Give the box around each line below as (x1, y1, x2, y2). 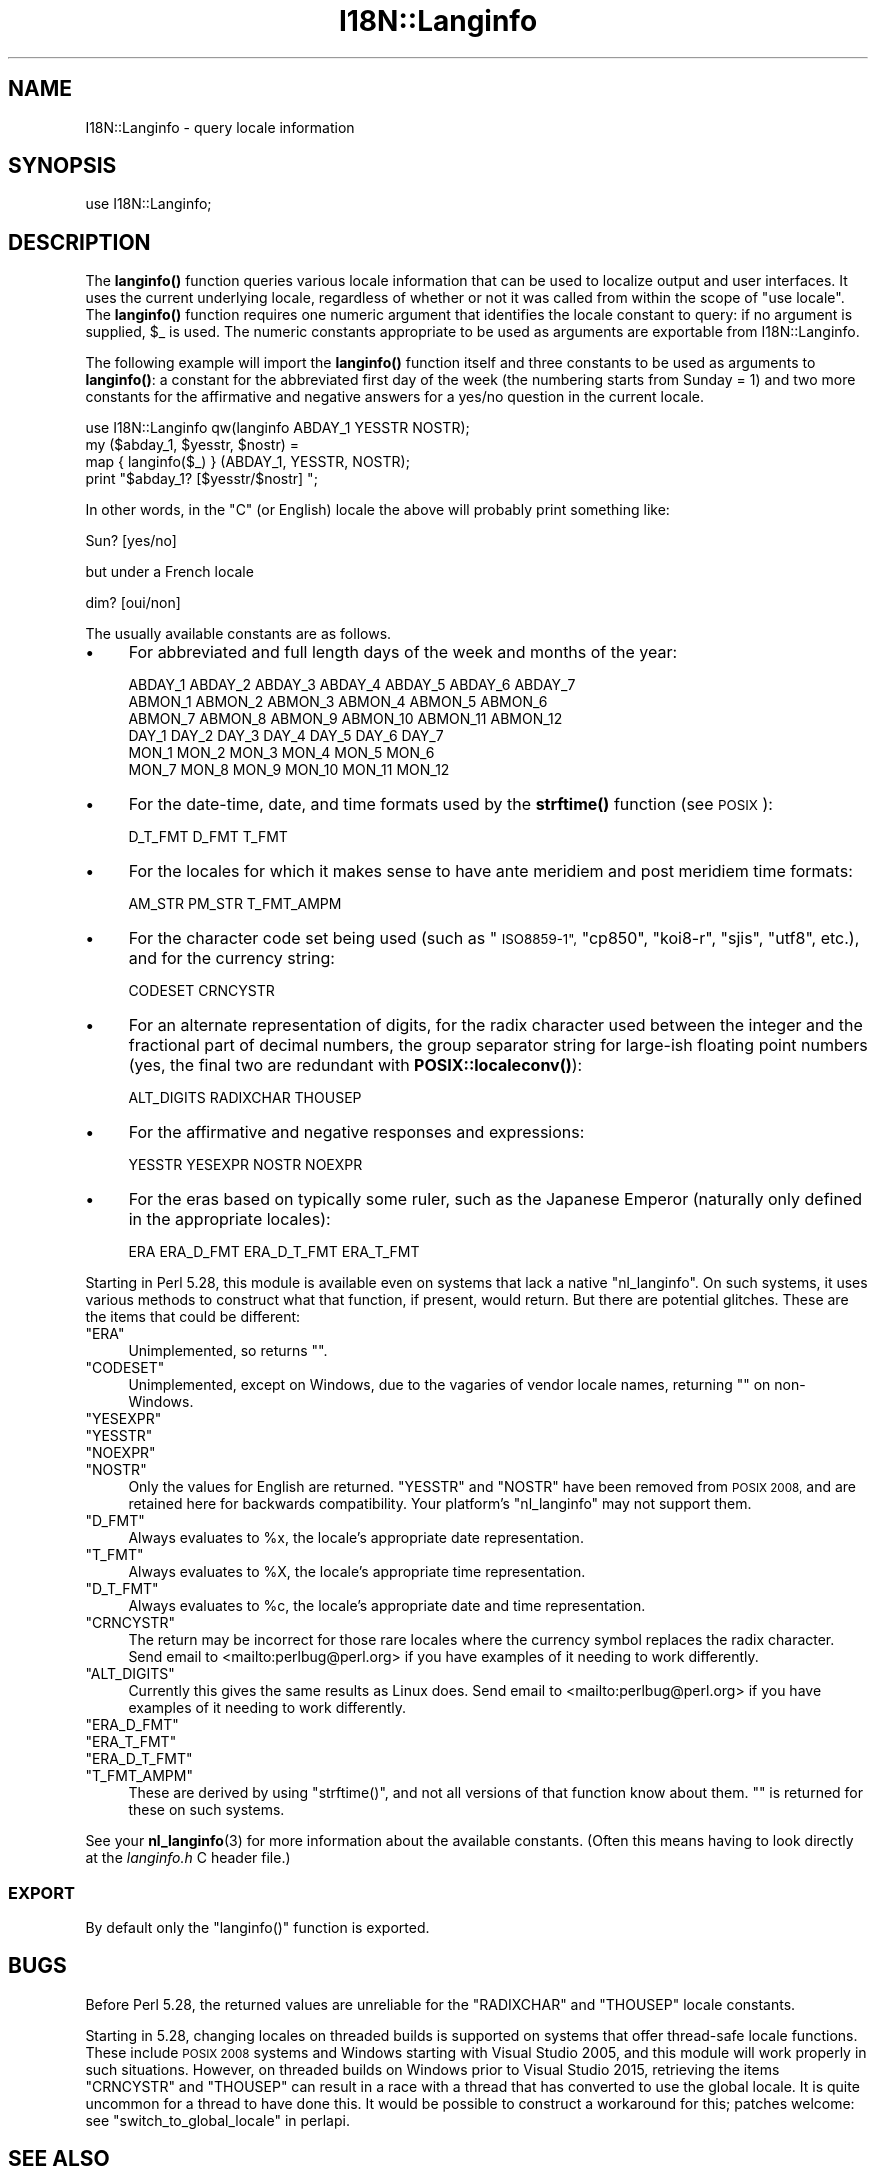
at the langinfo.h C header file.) (85, 1849, 291, 1867)
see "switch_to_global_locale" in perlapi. (85, 2111, 350, 2129)
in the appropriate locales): (128, 1209, 331, 1230)
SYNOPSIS (8, 153, 117, 179)
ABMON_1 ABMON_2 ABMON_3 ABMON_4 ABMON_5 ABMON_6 (128, 693, 548, 711)
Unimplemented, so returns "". (128, 1342, 328, 1360)
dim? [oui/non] (85, 594, 181, 612)
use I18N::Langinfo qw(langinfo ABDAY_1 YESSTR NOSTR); (85, 419, 470, 437)
